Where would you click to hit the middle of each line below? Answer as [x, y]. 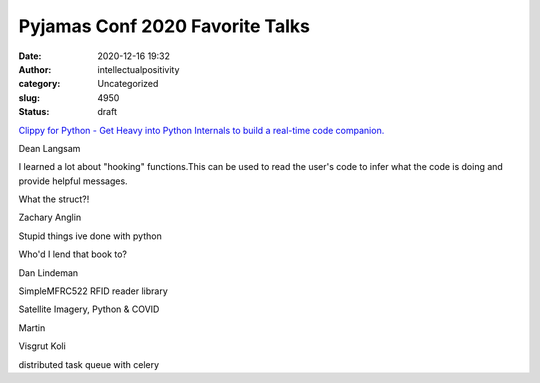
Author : [35, 69]
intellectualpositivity [138, 69]
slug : [29, 97]
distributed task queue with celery [89, 364]
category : [39, 84]
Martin [32, 327]
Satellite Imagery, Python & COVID [89, 309]
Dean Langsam [49, 148]
